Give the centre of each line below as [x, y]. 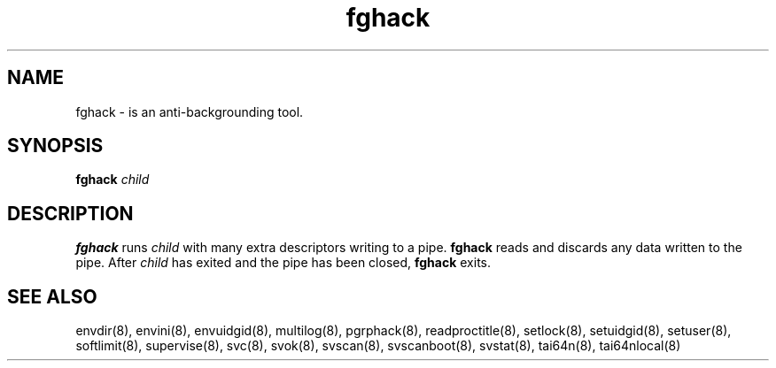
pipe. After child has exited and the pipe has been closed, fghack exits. [283, 263]
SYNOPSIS [55, 146]
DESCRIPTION [70, 213]
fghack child [113, 180]
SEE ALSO [52, 296]
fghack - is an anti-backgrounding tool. [190, 111]
